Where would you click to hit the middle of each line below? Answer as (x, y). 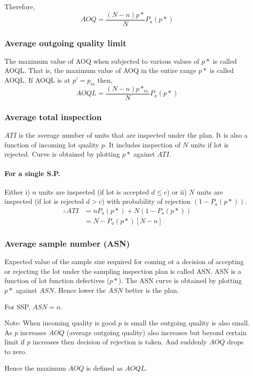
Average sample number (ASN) (67, 243)
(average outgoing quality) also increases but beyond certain (156, 332)
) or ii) (177, 191)
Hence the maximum (35, 367)
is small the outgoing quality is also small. (187, 323)
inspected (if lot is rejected (44, 201)
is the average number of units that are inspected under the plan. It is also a (133, 135)
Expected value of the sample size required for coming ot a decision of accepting (124, 261)
